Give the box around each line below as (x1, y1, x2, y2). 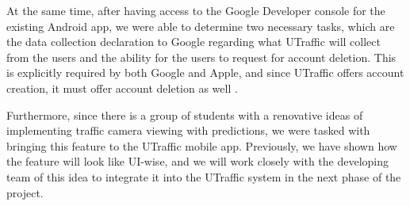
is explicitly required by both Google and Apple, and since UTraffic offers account (6, 64, 404, 81)
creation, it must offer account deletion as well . (6, 79, 238, 96)
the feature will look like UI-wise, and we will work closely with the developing (6, 153, 389, 170)
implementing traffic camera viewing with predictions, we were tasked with (6, 122, 370, 139)
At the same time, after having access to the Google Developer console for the (6, 2, 385, 18)
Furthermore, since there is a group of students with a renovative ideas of (6, 106, 363, 123)
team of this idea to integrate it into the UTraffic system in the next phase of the (6, 168, 401, 185)
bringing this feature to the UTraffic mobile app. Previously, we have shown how (6, 137, 397, 154)
